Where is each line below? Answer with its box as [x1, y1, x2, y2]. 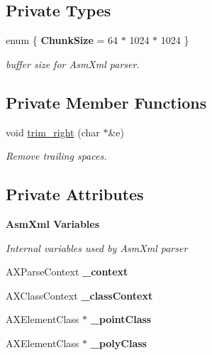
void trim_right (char [6, 124, 100, 139]
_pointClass [90, 312, 152, 327]
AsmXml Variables [6, 216, 100, 231]
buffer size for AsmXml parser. [6, 56, 140, 71]
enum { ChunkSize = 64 [6, 33, 118, 48]
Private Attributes [6, 183, 144, 205]
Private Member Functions [6, 91, 207, 113]
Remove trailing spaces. [6, 148, 107, 163]
